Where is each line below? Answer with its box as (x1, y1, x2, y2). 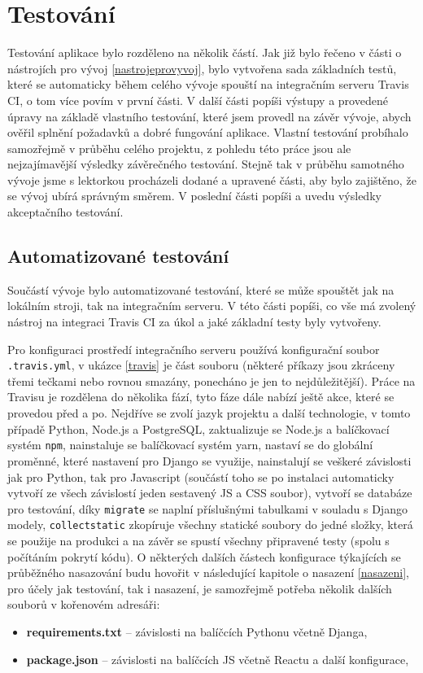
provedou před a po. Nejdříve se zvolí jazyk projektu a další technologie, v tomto (7, 404, 411, 422)
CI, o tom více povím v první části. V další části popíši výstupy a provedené (7, 91, 388, 108)
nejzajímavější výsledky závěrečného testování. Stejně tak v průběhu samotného (7, 155, 404, 173)
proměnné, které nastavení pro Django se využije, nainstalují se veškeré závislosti (7, 452, 412, 469)
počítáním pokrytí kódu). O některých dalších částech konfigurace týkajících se (7, 548, 401, 565)
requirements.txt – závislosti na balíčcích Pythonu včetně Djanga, (26, 623, 368, 640)
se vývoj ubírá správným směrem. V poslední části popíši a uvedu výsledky (7, 187, 382, 204)
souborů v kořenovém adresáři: (7, 596, 160, 613)
